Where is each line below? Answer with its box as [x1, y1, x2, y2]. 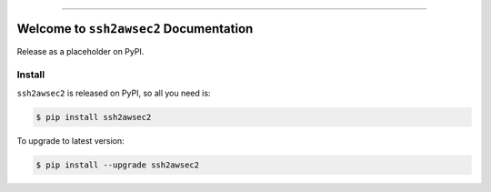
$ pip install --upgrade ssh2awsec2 [35, 159, 200, 170]
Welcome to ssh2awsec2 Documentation [16, 21, 254, 36]
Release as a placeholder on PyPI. [16, 45, 145, 56]
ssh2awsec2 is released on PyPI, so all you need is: [16, 87, 211, 98]
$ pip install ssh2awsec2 [35, 112, 152, 122]
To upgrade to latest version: [16, 135, 125, 146]
